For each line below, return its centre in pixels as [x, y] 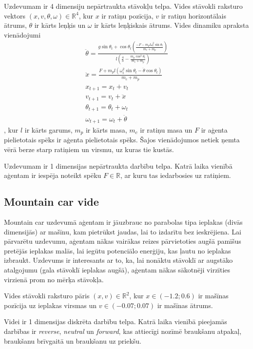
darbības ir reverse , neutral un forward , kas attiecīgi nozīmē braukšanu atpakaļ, [123, 331]
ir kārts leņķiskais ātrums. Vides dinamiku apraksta [172, 25]
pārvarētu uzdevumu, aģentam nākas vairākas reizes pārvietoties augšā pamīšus [123, 241]
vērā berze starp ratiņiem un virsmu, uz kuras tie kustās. [89, 149]
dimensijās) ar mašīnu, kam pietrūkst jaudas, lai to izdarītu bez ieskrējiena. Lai [123, 231]
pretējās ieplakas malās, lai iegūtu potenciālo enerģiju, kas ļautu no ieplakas [117, 250]
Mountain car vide [51, 202]
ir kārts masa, [106, 129]
